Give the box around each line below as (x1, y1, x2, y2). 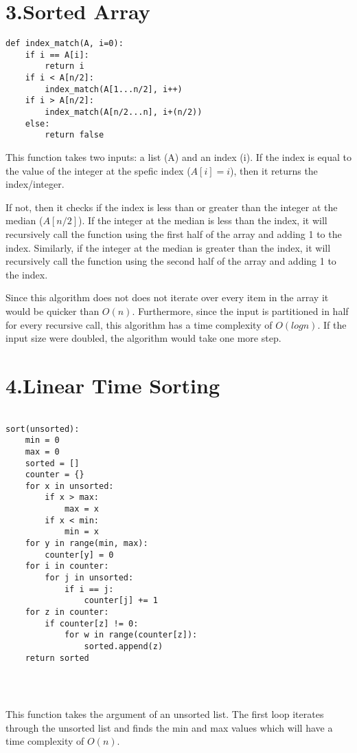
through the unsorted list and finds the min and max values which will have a (5, 720, 333, 734)
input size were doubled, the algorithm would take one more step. (5, 331, 281, 345)
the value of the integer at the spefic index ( (5, 163, 191, 177)
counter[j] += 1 (84, 596, 158, 606)
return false (45, 130, 104, 140)
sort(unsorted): (5, 424, 80, 434)
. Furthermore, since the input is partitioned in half (132, 303, 349, 318)
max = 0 (25, 446, 60, 457)
